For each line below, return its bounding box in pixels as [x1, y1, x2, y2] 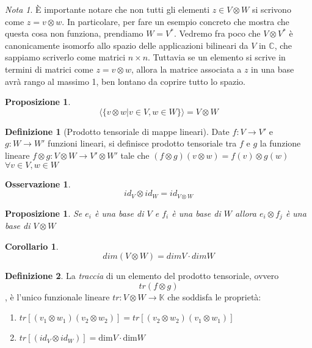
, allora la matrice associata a [131, 62, 242, 75]
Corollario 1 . [5, 239, 59, 252]
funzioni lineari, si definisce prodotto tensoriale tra [48, 137, 237, 150]
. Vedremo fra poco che [173, 27, 261, 40]
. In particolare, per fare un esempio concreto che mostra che [62, 15, 289, 27]
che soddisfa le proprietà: [167, 290, 261, 303]
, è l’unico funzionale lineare [5, 290, 110, 303]
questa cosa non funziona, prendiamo [5, 27, 143, 40]
